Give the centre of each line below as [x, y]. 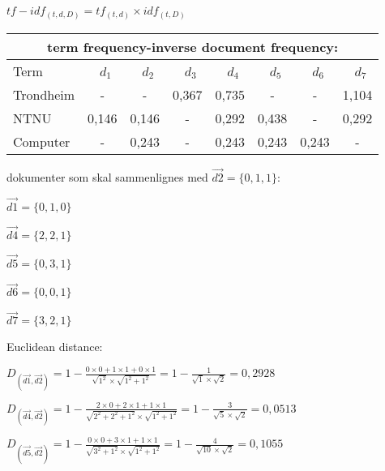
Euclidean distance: [55, 347]
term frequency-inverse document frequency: [193, 46]
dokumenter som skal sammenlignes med [107, 176]
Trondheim [44, 94]
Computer [42, 141]
